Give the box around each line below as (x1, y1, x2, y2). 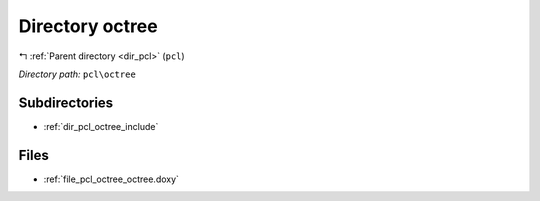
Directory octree (18, 15, 159, 37)
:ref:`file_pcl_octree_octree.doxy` (43, 173, 180, 185)
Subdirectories (18, 94, 114, 111)
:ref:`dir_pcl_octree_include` (43, 120, 159, 132)
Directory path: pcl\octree (18, 68, 137, 80)
